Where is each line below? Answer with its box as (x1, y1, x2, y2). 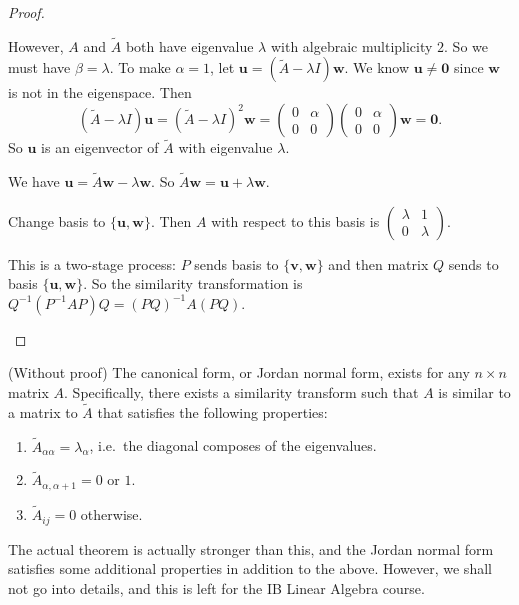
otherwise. (80, 504, 143, 525)
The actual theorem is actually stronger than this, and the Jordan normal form (8, 538, 494, 559)
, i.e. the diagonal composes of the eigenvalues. (89, 435, 377, 456)
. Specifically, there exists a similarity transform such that (64, 382, 419, 402)
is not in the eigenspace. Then (8, 82, 192, 103)
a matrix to (8, 401, 78, 422)
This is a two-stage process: (8, 253, 176, 274)
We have (8, 171, 60, 192)
